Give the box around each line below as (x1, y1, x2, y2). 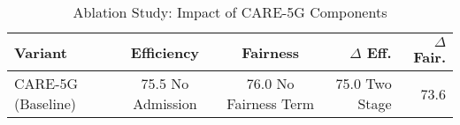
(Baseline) (14, 93, 77, 114)
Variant (14, 41, 67, 62)
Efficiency (130, 41, 200, 62)
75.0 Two (335, 73, 392, 93)
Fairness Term (226, 93, 315, 114)
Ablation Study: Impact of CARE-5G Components (73, 2, 387, 22)
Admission (133, 93, 197, 114)
